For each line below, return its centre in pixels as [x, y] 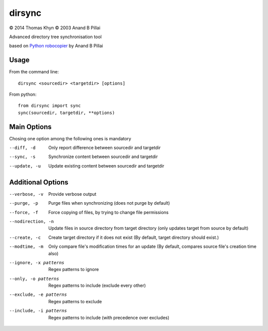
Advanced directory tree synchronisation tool [55, 37]
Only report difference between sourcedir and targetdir [104, 148]
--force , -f [24, 212]
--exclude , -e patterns [38, 295]
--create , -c [25, 237]
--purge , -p [24, 203]
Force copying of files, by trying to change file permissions [108, 212]
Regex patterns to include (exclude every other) [97, 285]
